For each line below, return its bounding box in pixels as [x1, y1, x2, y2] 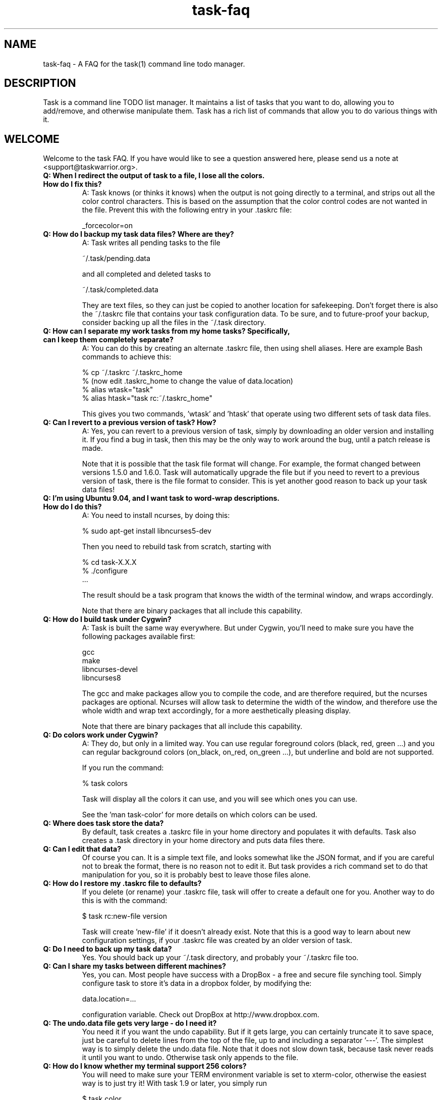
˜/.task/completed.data [82, 285, 158, 294]
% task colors [82, 779, 128, 788]
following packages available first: [82, 632, 195, 641]
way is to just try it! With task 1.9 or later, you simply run [82, 1079, 267, 1088]
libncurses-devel [82, 665, 138, 674]
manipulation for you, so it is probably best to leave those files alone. [82, 870, 311, 879]
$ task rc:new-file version [82, 912, 167, 921]
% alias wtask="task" [82, 385, 153, 394]
